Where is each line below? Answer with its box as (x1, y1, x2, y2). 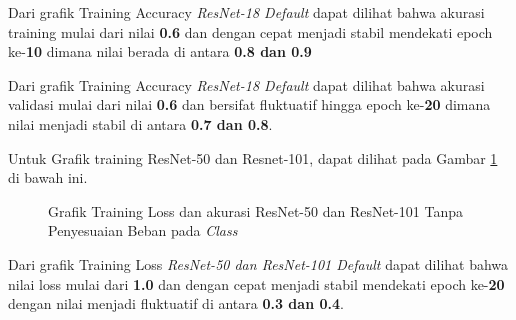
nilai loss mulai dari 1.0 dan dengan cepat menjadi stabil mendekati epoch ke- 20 (8, 273, 505, 294)
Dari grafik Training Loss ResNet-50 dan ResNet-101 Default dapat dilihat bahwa (8, 253, 509, 274)
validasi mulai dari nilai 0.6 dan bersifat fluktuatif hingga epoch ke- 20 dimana (8, 94, 491, 115)
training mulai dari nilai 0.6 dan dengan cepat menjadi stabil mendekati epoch (8, 21, 493, 42)
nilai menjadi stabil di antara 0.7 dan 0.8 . (8, 113, 273, 134)
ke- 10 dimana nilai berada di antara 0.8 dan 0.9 (8, 41, 312, 62)
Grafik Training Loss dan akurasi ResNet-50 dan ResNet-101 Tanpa (48, 200, 463, 221)
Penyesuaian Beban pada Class (48, 220, 238, 241)
